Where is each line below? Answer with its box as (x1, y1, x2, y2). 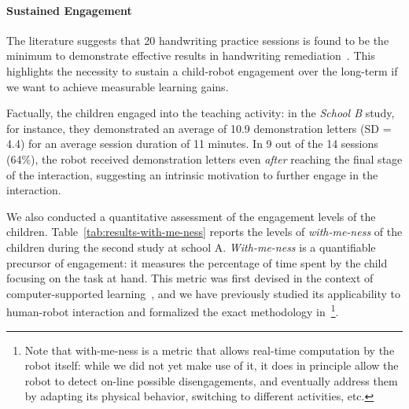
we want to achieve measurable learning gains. (6, 78, 229, 94)
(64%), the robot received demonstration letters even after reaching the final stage (6, 150, 403, 167)
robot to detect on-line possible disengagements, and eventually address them (24, 372, 398, 389)
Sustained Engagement (6, 2, 132, 18)
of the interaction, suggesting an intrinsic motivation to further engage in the (6, 166, 378, 182)
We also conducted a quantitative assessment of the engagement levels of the (6, 208, 376, 224)
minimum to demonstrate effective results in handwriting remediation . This (6, 47, 375, 64)
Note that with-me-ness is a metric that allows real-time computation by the (24, 341, 395, 358)
